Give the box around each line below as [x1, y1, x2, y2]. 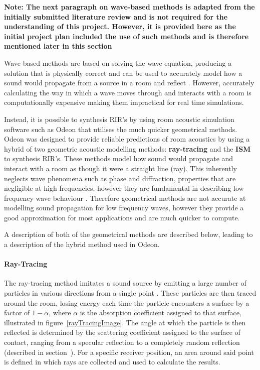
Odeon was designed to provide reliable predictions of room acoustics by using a [4, 134, 250, 144]
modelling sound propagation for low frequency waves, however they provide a [4, 202, 244, 213]
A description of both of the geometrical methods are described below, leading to [4, 229, 253, 239]
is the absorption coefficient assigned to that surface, [80, 307, 241, 318]
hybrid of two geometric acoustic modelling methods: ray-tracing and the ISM [4, 143, 251, 154]
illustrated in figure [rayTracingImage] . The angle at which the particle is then [4, 317, 246, 327]
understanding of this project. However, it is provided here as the [4, 21, 236, 32]
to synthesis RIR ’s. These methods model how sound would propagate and [4, 153, 233, 164]
